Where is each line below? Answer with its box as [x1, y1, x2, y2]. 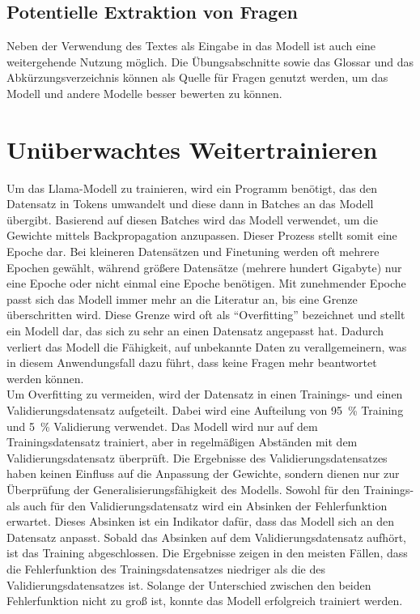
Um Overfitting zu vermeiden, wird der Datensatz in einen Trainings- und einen [6, 386, 403, 403]
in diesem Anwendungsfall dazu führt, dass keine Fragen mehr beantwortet [6, 354, 377, 371]
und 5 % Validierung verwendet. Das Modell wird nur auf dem [6, 417, 318, 434]
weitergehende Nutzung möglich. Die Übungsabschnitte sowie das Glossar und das [6, 53, 414, 70]
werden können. [6, 369, 84, 386]
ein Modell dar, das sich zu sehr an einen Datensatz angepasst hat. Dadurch [6, 322, 384, 339]
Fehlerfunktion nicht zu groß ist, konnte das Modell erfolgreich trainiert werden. [6, 592, 403, 609]
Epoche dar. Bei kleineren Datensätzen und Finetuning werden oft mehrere [6, 243, 380, 260]
